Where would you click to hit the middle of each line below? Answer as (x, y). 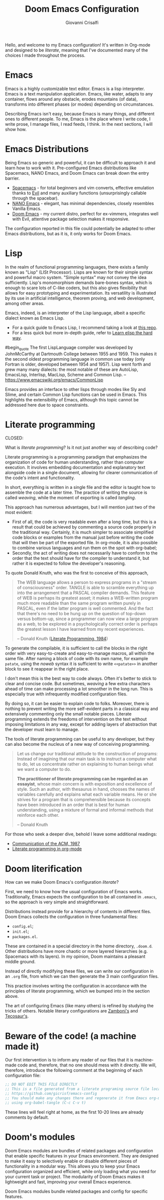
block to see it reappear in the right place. (47, 669)
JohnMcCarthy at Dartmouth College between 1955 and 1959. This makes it (81, 354)
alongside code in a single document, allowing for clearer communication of (81, 473)
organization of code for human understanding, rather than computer (74, 462)
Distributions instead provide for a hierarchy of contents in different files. (78, 912)
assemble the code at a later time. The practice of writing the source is (76, 492)
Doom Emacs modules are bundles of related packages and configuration (79, 1151)
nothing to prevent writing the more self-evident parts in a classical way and (82, 709)
